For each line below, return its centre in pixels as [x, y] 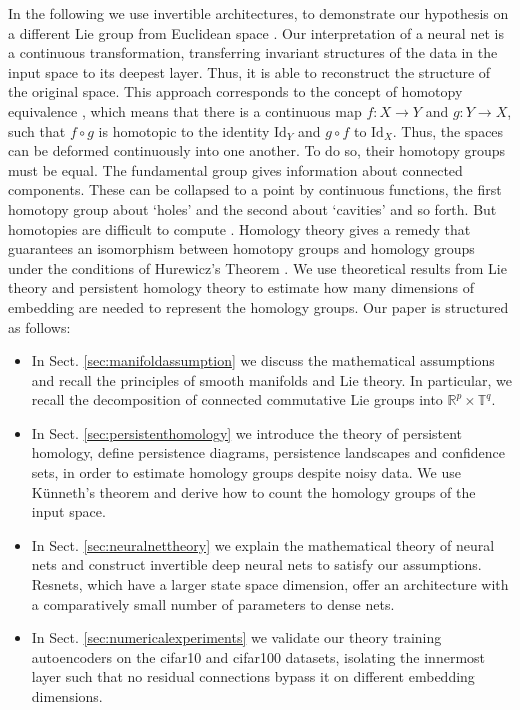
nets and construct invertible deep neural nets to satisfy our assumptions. [256, 564]
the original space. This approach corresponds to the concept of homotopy [235, 91]
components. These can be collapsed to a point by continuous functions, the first [255, 189]
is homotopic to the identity [184, 130]
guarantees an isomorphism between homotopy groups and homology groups [241, 248]
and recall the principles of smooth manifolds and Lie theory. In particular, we [271, 379]
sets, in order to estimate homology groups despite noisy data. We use [246, 472]
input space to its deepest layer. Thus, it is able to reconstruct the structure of [249, 71]
